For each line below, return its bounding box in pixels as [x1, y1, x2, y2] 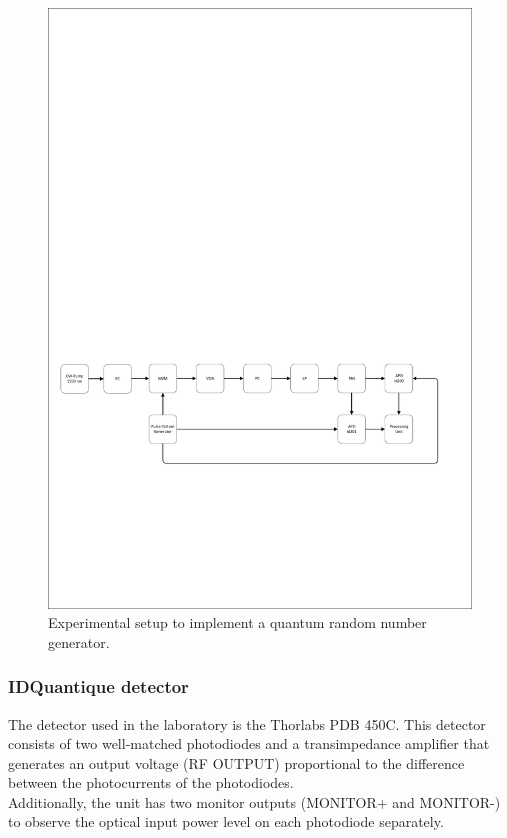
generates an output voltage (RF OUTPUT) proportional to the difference [8, 752, 465, 773]
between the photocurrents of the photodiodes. [8, 772, 294, 793]
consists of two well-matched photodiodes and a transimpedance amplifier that [8, 733, 490, 754]
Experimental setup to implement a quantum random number [48, 612, 427, 633]
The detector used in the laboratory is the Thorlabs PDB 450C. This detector [8, 713, 486, 734]
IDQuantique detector [8, 674, 189, 699]
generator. [48, 631, 110, 652]
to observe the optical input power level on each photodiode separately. [8, 811, 444, 832]
